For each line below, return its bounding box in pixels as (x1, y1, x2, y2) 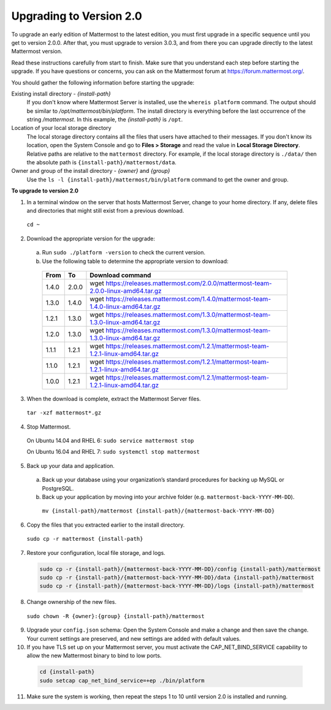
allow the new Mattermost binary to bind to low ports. (26, 652, 162, 659)
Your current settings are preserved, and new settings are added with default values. (26, 635, 242, 642)
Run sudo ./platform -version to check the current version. (42, 249, 205, 256)
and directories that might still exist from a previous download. (26, 207, 185, 214)
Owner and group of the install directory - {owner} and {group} (11, 167, 170, 175)
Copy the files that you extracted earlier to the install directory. (26, 521, 185, 529)
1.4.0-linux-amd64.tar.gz (89, 302, 161, 311)
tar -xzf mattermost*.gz (26, 410, 101, 416)
